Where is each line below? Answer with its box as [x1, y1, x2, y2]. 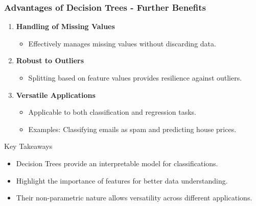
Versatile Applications [16, 89, 96, 100]
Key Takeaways [4, 141, 53, 151]
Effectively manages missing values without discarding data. [28, 38, 216, 48]
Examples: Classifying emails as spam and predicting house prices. [28, 123, 237, 134]
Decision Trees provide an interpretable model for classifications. [16, 158, 218, 168]
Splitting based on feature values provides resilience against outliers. [28, 72, 242, 83]
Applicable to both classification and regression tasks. [28, 107, 196, 117]
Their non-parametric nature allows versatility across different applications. [16, 192, 252, 203]
